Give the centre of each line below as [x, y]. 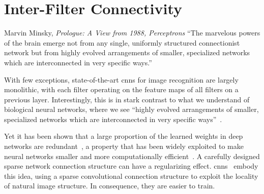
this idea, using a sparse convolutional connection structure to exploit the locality [131, 176]
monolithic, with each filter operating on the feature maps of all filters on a [121, 89]
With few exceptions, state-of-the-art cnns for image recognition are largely [121, 79]
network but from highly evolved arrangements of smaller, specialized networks [127, 52]
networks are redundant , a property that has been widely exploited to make [124, 146]
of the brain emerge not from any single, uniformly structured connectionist [122, 42]
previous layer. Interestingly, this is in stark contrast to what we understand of [127, 99]
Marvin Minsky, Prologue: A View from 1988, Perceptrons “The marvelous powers [132, 33]
